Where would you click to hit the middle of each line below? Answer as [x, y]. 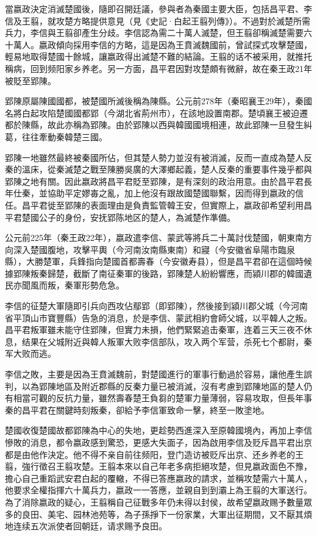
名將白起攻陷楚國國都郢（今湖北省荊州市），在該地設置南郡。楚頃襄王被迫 [152, 113]
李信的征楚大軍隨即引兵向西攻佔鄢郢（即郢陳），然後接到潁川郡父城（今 [148, 306]
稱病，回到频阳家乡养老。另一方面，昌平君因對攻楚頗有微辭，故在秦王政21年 [158, 68]
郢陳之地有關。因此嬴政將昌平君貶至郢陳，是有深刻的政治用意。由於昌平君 [154, 181]
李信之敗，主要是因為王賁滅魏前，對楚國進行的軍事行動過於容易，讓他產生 [154, 374]
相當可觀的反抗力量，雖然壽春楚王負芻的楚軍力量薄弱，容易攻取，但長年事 [162, 398]
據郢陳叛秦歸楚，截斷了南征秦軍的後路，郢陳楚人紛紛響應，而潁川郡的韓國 [154, 273]
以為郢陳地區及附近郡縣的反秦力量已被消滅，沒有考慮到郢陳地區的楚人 [162, 386]
